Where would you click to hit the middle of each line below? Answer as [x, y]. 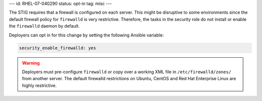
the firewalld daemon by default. [44, 26]
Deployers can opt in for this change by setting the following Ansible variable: [86, 35]
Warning [31, 63]
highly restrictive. [39, 85]
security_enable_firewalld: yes [58, 48]
